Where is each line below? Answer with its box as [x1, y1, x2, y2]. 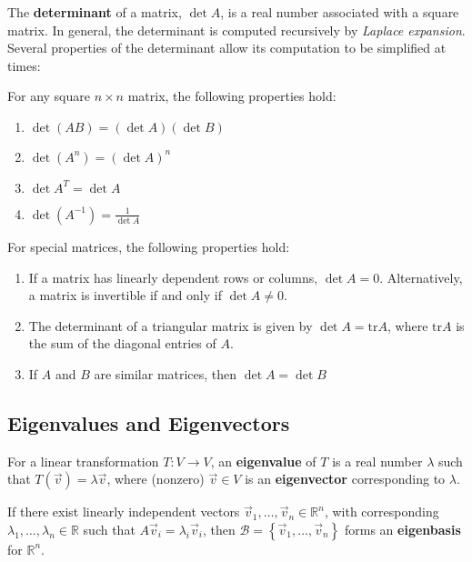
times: [7, 55, 41, 75]
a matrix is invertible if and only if [28, 286, 222, 305]
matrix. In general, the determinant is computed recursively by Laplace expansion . [7, 20, 466, 39]
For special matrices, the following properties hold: [7, 236, 290, 256]
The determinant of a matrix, [7, 3, 182, 21]
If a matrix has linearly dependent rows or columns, [28, 267, 318, 286]
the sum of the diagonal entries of [28, 334, 216, 353]
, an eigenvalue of [210, 451, 316, 470]
